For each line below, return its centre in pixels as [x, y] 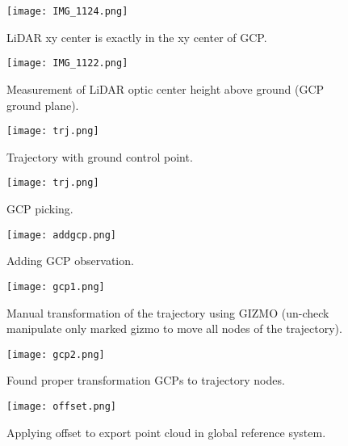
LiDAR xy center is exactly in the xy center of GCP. [137, 37]
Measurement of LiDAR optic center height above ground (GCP [166, 88]
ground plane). [43, 105]
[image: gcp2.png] [56, 354]
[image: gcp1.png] [56, 286]
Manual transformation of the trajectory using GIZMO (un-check [168, 312]
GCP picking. [40, 208]
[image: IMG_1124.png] [67, 11]
